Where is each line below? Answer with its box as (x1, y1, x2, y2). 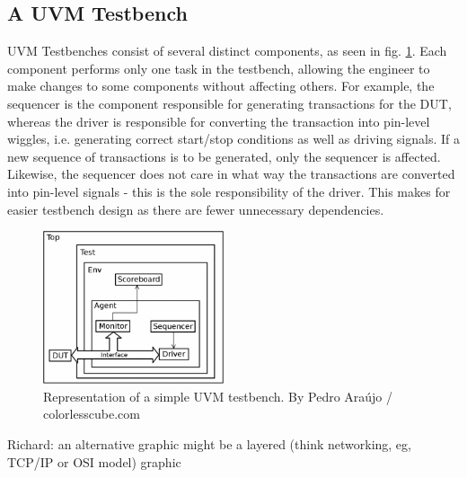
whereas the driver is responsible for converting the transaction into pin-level (7, 111, 430, 130)
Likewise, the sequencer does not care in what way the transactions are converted (7, 164, 455, 183)
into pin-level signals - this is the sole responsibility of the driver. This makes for (7, 181, 451, 200)
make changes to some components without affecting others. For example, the (7, 76, 435, 95)
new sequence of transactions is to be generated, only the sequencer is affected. (7, 146, 441, 165)
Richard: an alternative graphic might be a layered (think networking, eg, (7, 435, 411, 453)
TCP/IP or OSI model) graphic (7, 452, 181, 471)
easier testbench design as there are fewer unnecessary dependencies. (7, 199, 384, 218)
